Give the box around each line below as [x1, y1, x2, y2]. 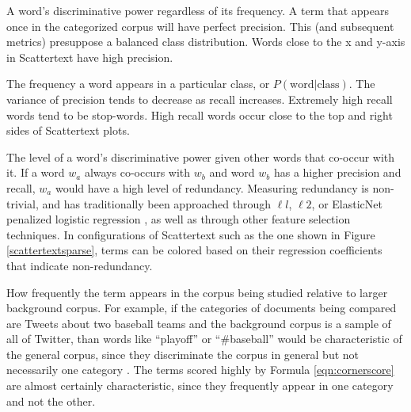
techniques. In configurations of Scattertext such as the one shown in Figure [6, 226, 375, 242]
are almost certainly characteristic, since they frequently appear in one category [6, 377, 394, 394]
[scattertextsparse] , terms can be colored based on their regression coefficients [6, 242, 382, 258]
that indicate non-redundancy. [6, 257, 153, 273]
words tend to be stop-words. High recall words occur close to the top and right [6, 106, 393, 123]
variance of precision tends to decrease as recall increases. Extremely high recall [6, 90, 393, 107]
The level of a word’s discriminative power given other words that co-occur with [6, 148, 395, 165]
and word [209, 164, 255, 181]
